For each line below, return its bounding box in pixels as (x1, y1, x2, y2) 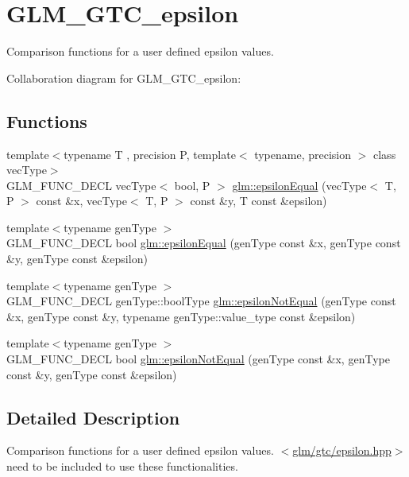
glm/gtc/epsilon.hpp (292, 442, 392, 459)
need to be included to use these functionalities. (6, 458, 238, 475)
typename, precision (254, 145, 352, 162)
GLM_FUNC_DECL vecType (6, 176, 156, 193)
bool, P (174, 176, 210, 193)
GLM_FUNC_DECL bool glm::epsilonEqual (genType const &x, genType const (6, 235, 401, 251)
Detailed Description (6, 405, 180, 429)
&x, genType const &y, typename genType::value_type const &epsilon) (6, 308, 356, 324)
